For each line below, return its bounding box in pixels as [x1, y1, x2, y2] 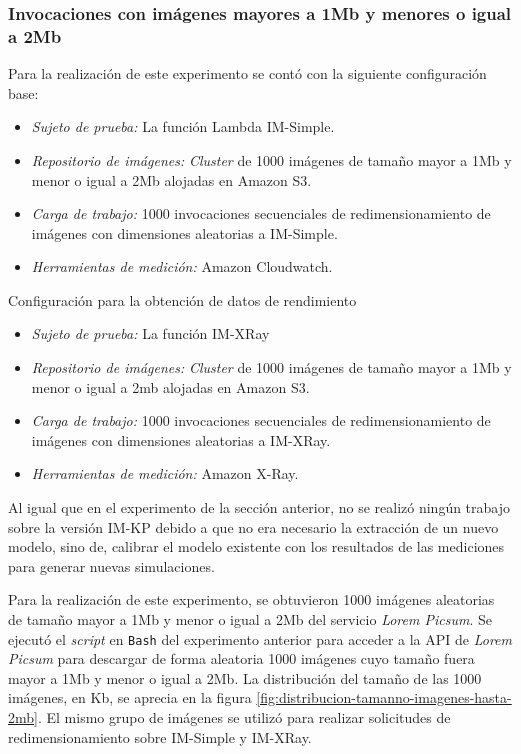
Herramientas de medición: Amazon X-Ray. [31, 463, 299, 484]
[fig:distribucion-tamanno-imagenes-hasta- [256, 687, 512, 708]
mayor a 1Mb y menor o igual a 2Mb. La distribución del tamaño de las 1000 [8, 667, 482, 688]
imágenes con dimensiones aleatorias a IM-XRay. [31, 429, 331, 450]
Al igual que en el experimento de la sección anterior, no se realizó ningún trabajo [8, 497, 511, 518]
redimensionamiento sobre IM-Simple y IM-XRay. [8, 726, 312, 747]
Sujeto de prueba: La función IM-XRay [31, 323, 270, 344]
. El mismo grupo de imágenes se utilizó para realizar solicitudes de [37, 707, 451, 728]
